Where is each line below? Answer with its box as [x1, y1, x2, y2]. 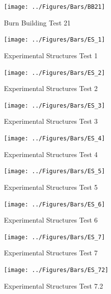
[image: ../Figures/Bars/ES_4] [4, 135, 105, 142]
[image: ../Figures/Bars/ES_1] [4, 36, 105, 44]
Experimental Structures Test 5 [4, 181, 98, 192]
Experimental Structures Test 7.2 [4, 280, 103, 291]
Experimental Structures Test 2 [4, 83, 98, 93]
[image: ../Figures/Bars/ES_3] [4, 102, 105, 109]
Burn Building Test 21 [4, 17, 71, 27]
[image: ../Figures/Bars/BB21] [4, 3, 105, 10]
